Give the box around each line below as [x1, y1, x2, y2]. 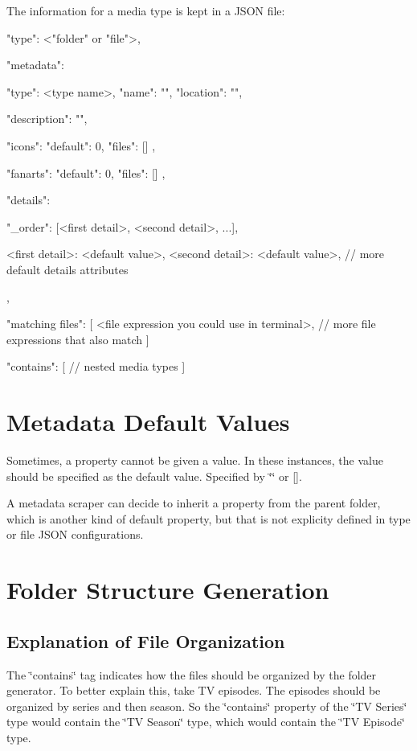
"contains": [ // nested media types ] [6, 358, 186, 375]
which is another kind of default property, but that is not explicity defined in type [6, 510, 411, 527]
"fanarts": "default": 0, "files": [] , [6, 164, 166, 181]
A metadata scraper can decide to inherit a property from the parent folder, [6, 495, 381, 511]
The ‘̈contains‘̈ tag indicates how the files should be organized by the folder [6, 666, 377, 683]
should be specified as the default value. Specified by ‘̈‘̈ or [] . [6, 467, 302, 484]
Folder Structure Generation [6, 573, 329, 606]
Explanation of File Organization [6, 628, 285, 653]
